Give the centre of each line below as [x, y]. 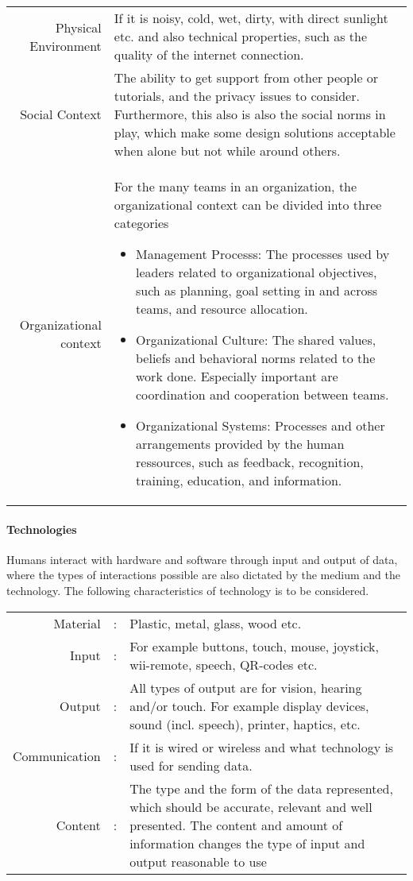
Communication [57, 756]
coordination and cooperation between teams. [262, 394]
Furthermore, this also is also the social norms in [250, 114]
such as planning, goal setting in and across [257, 290]
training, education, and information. [239, 480]
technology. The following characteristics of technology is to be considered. [188, 590]
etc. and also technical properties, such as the [241, 36]
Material [77, 623]
